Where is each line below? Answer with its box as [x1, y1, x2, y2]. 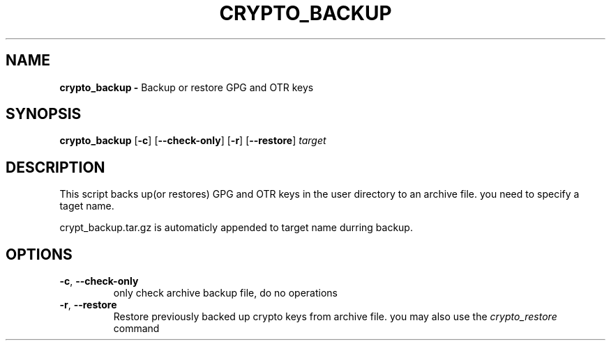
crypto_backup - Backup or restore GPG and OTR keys [59, 81, 314, 93]
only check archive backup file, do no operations [113, 287, 338, 299]
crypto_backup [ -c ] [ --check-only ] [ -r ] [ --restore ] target [59, 134, 326, 147]
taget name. [59, 200, 114, 212]
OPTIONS [6, 245, 73, 263]
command [113, 322, 160, 335]
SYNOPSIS [6, 105, 82, 123]
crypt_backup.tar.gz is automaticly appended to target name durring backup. [59, 221, 413, 234]
